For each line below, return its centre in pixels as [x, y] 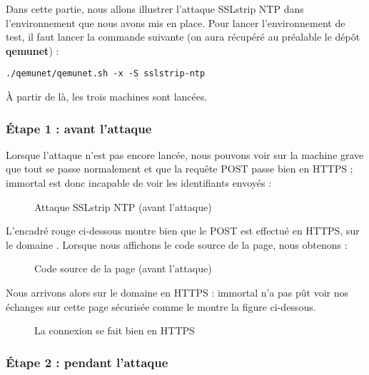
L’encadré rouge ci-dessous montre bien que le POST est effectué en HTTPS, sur [183, 231]
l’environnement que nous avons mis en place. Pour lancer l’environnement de [176, 22]
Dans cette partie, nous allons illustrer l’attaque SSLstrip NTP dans [155, 9]
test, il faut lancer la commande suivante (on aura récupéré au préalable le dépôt [183, 37]
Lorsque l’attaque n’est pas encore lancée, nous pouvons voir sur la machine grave [185, 154]
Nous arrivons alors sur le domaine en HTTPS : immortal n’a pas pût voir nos [177, 292]
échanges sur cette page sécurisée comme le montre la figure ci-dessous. [161, 306]
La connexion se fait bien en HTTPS [115, 330]
